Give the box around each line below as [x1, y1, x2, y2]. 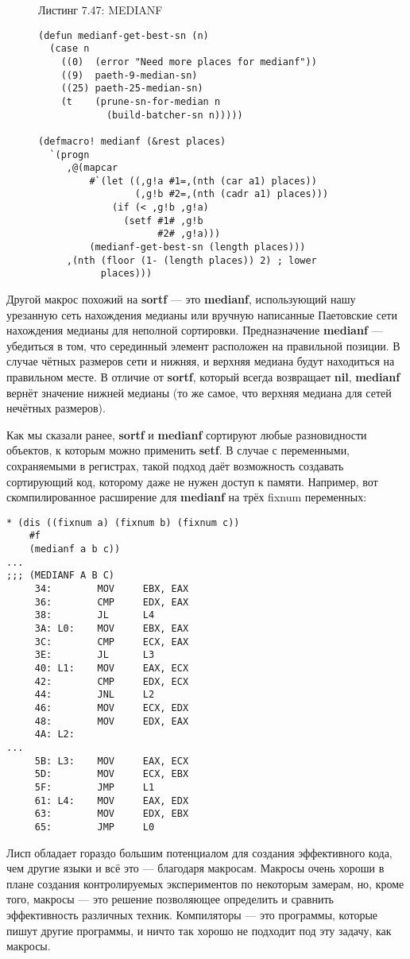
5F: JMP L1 [34, 781, 155, 793]
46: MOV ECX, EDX [34, 702, 189, 713]
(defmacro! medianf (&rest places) [38, 135, 226, 147]
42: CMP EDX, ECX [34, 675, 189, 687]
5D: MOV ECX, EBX [34, 768, 189, 780]
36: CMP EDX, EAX [34, 596, 189, 608]
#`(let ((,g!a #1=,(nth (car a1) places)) [89, 175, 317, 187]
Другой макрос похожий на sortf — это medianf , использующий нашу [6, 291, 356, 307]
